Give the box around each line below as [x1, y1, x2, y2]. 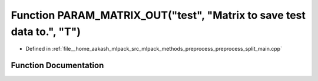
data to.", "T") [11, 25, 81, 38]
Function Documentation [11, 61, 104, 71]
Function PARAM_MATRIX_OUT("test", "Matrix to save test [11, 9, 306, 22]
